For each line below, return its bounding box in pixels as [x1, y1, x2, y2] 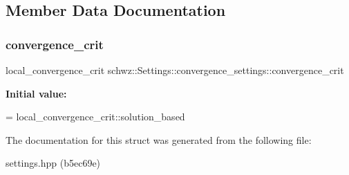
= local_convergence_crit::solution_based [6, 109, 185, 124]
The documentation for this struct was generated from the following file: [6, 132, 312, 147]
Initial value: [6, 86, 67, 100]
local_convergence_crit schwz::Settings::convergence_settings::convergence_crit [6, 63, 344, 77]
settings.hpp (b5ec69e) [6, 156, 101, 170]
